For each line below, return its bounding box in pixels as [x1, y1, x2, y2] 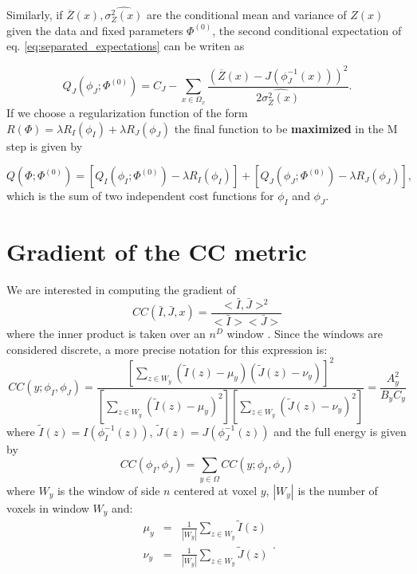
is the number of [297, 482, 378, 498]
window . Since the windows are [226, 324, 383, 341]
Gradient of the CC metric [6, 235, 307, 268]
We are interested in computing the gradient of [6, 281, 236, 298]
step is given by [6, 137, 83, 154]
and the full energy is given [273, 423, 407, 439]
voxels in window [6, 499, 89, 516]
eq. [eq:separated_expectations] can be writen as [6, 37, 245, 54]
